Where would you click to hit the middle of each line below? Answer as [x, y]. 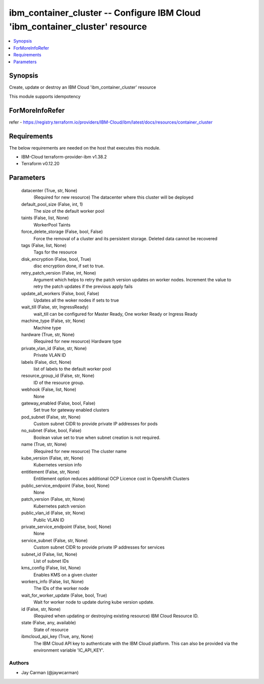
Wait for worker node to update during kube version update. [94, 602]
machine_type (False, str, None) [53, 321]
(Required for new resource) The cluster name [80, 451]
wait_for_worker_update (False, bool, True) [64, 595]
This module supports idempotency [45, 96]
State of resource [51, 630]
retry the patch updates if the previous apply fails [83, 286]
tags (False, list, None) [44, 245]
